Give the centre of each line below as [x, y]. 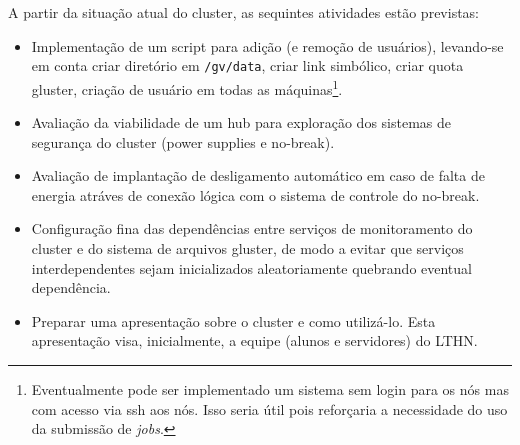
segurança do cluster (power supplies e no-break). [183, 141]
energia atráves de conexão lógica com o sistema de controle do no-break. [255, 194]
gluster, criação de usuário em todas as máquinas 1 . [187, 87]
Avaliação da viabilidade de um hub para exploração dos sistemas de [241, 122]
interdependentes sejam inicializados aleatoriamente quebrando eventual [251, 267]
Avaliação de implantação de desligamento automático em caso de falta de [258, 175]
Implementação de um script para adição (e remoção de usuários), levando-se [267, 45]
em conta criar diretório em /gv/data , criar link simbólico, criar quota [247, 65]
